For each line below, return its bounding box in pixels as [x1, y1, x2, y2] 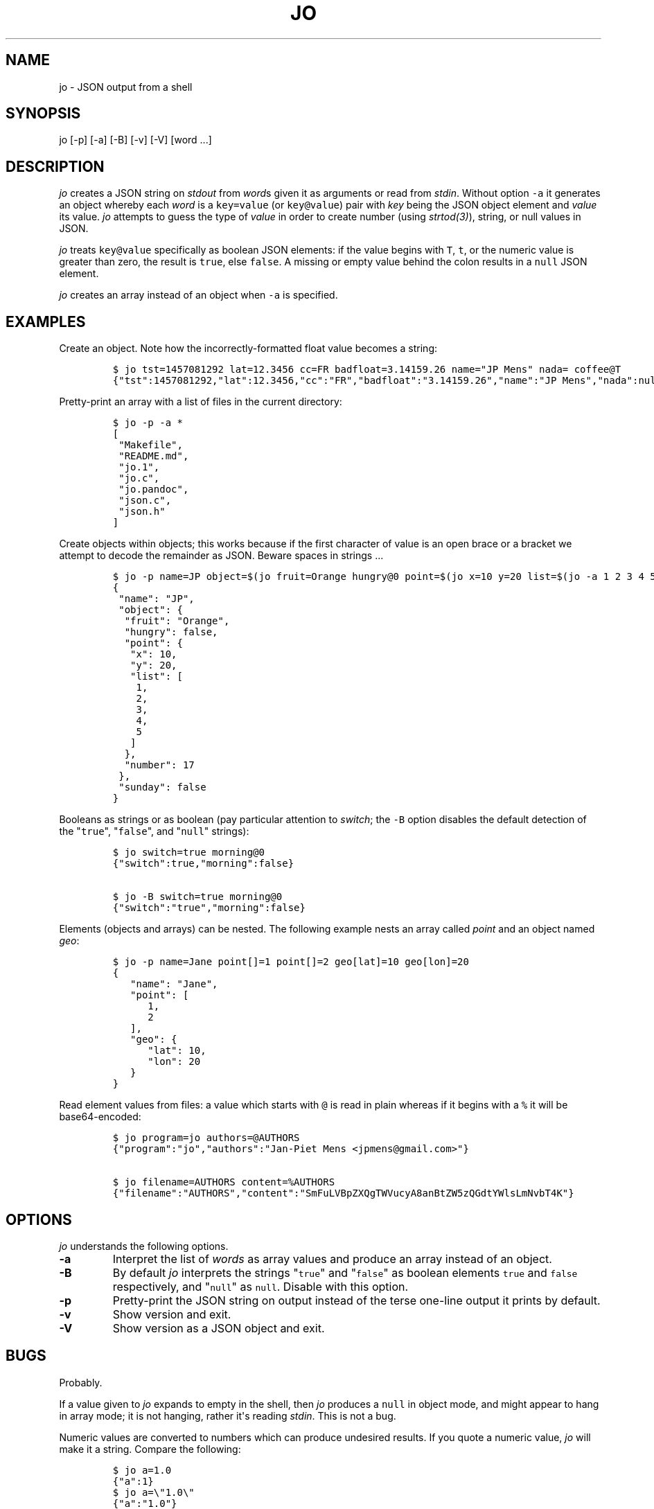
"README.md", [118, 450, 189, 462]
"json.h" [118, 506, 166, 518]
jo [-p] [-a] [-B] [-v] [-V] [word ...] [59, 134, 212, 146]
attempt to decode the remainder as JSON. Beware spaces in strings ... [59, 549, 384, 562]
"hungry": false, [124, 626, 218, 638]
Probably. [59, 1376, 103, 1388]
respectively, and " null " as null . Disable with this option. [112, 1279, 409, 1294]
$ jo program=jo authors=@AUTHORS [112, 1132, 300, 1144]
